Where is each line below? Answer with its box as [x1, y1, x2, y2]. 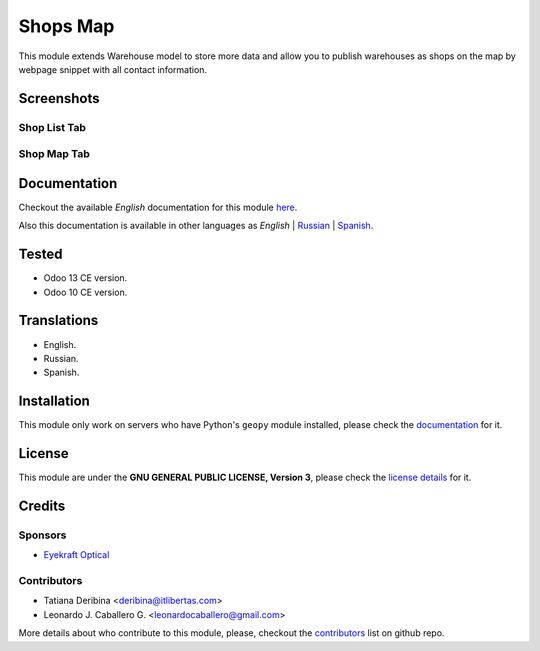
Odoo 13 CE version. [43, 272, 128, 284]
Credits [18, 497, 66, 514]
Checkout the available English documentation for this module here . [18, 201, 298, 213]
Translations [18, 312, 99, 329]
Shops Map [18, 15, 115, 37]
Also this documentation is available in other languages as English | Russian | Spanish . [18, 220, 374, 232]
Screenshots [18, 90, 100, 107]
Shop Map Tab [18, 147, 90, 161]
